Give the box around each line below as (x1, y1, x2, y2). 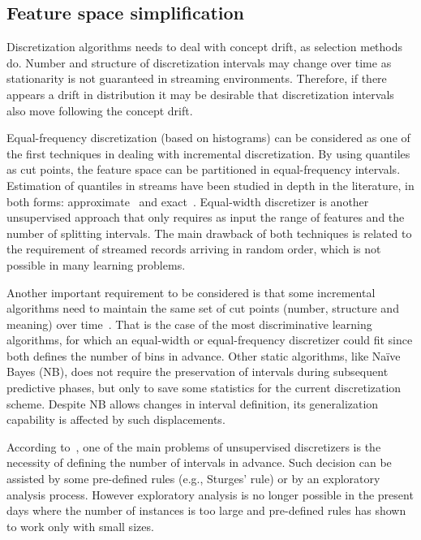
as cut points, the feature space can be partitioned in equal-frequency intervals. (6, 161, 401, 178)
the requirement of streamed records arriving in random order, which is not (6, 240, 381, 257)
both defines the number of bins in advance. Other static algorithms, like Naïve (6, 347, 401, 364)
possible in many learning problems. (6, 256, 186, 273)
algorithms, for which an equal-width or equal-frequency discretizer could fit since (6, 331, 413, 348)
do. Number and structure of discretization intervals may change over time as (6, 54, 392, 71)
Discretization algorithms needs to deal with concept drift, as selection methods (6, 38, 403, 55)
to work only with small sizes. (6, 517, 154, 534)
